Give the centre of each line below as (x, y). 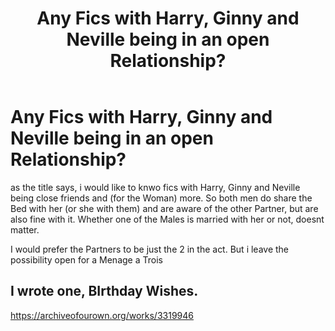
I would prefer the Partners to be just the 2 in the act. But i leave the (150, 249)
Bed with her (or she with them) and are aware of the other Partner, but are (164, 208)
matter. (25, 229)
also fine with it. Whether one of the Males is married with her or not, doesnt (167, 219)
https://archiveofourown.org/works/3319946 (102, 315)
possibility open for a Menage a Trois (86, 259)
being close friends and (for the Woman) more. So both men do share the (161, 198)
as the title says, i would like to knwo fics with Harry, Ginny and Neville (155, 187)
